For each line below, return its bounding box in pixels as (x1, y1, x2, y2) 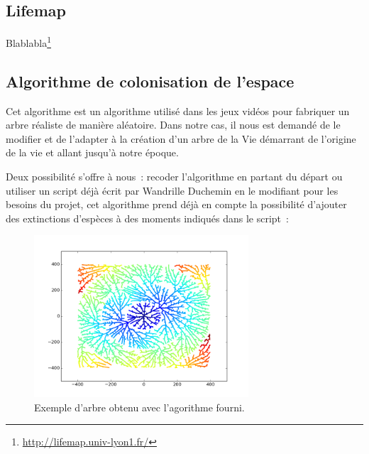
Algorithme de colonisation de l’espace (6, 70, 294, 92)
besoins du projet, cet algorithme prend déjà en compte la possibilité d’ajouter (6, 197, 347, 212)
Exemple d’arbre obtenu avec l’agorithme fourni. (34, 399, 245, 414)
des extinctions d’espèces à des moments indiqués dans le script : (6, 210, 289, 225)
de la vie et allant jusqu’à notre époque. (6, 145, 179, 160)
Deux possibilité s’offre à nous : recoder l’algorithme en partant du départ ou (6, 169, 343, 184)
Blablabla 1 (6, 33, 51, 50)
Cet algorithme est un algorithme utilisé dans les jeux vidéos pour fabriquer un (6, 103, 350, 118)
